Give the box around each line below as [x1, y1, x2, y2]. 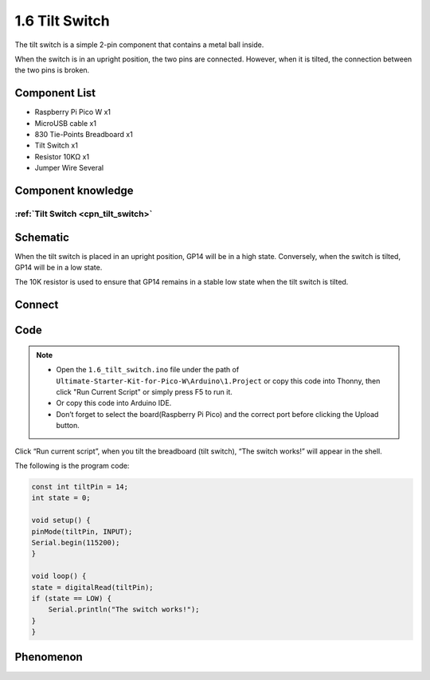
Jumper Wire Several [34, 163, 104, 173]
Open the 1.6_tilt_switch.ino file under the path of [56, 365, 240, 375]
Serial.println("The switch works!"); [48, 605, 200, 614]
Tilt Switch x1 [34, 140, 79, 151]
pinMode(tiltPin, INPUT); [31, 527, 133, 536]
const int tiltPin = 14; [31, 482, 129, 491]
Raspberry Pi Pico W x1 [34, 108, 111, 117]
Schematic [14, 230, 69, 244]
